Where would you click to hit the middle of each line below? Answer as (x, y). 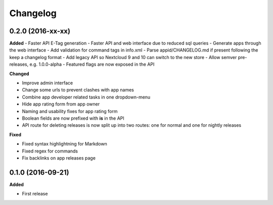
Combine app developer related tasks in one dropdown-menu (86, 97)
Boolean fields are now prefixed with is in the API (73, 118)
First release (35, 194)
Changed (19, 74)
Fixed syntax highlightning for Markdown (64, 144)
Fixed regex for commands (50, 151)
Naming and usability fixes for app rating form (70, 111)
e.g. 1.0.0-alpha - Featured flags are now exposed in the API (92, 64)
